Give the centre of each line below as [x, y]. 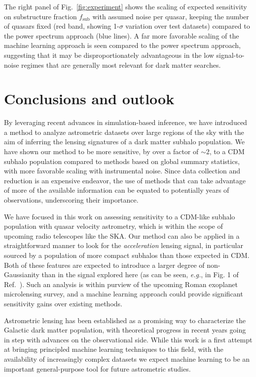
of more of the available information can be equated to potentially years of [117, 190]
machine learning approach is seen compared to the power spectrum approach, [122, 45]
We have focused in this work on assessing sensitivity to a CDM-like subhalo [120, 216]
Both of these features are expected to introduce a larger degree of [104, 265]
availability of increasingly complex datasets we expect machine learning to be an [127, 358]
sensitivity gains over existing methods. [63, 303]
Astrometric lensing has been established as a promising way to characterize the [125, 320]
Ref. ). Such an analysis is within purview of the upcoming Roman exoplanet [121, 284]
